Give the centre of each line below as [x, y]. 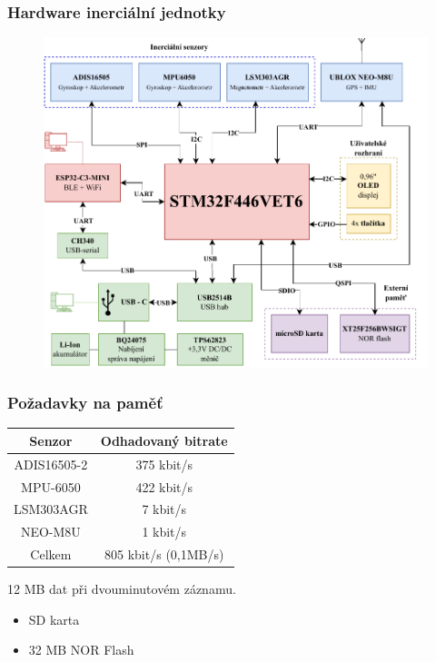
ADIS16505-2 [51, 464]
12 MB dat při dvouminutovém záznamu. [122, 589]
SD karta [54, 619]
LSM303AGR [51, 509]
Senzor [51, 440]
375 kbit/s [164, 464]
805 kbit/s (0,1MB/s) [164, 554]
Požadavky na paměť [85, 403]
